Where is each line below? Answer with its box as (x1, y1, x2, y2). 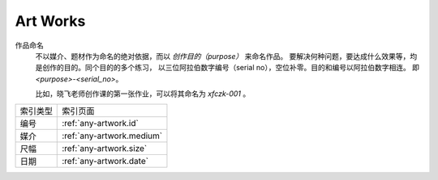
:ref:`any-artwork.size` (62, 142, 148, 153)
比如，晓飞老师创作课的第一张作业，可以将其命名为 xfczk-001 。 (35, 89, 251, 98)
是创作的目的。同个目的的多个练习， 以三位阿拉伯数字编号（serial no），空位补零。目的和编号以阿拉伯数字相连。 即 (35, 63, 420, 73)
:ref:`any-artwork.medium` (62, 130, 162, 141)
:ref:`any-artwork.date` (62, 155, 149, 166)
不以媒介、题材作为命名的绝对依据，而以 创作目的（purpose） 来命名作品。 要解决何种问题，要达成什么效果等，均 (35, 51, 418, 61)
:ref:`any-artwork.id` (62, 117, 140, 128)
